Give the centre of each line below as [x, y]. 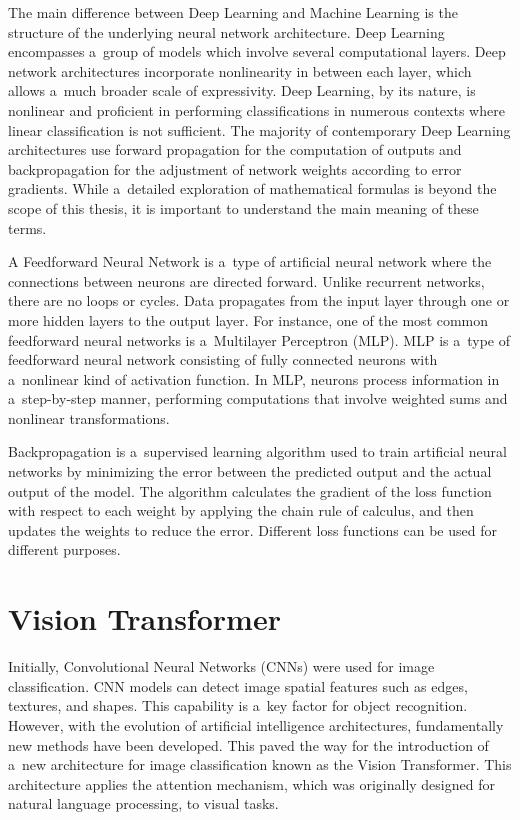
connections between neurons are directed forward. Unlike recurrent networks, [246, 280]
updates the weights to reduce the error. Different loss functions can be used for [252, 529]
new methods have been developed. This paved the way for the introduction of [248, 744]
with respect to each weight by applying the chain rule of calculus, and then [241, 510]
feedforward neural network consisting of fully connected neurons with [223, 359]
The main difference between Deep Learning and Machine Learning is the [233, 12]
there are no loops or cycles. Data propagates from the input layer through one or [259, 300]
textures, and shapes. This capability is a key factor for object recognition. [238, 705]
